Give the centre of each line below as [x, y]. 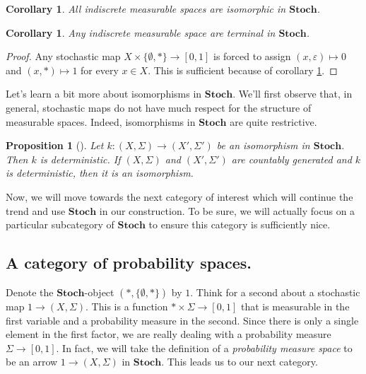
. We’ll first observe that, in [293, 94]
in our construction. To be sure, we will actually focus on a [227, 210]
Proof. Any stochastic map [63, 56]
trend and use [36, 210]
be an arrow [32, 362]
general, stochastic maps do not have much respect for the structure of [159, 107]
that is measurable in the [295, 306]
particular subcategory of [60, 224]
